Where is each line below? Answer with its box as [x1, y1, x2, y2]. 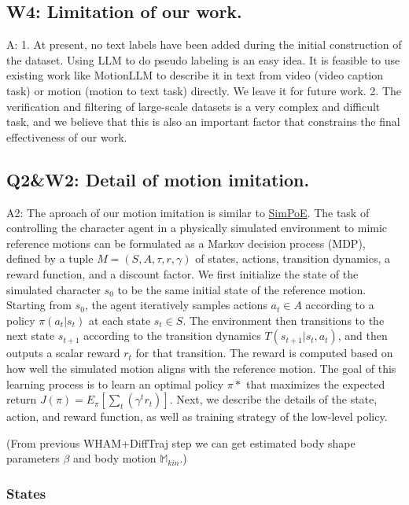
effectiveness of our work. [6, 128, 127, 145]
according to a [305, 297, 374, 313]
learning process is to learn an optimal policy [6, 375, 224, 392]
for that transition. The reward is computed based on [135, 345, 393, 361]
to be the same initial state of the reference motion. [117, 281, 367, 297]
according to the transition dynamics [83, 327, 261, 344]
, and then [337, 327, 388, 344]
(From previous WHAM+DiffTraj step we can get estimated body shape [6, 434, 356, 451]
